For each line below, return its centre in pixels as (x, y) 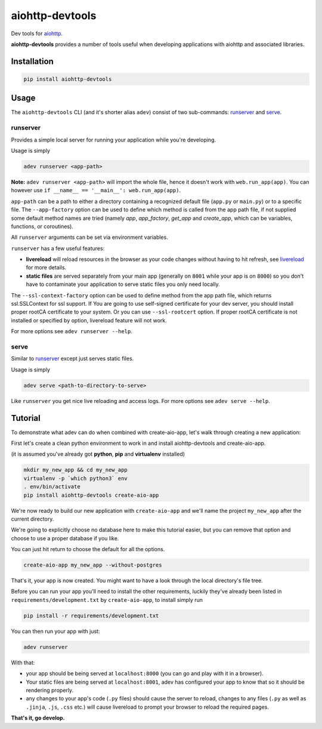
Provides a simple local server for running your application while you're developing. (114, 140)
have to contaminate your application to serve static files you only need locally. (123, 284)
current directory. (32, 519)
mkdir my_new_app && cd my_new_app (75, 470)
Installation (32, 61)
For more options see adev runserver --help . (72, 331)
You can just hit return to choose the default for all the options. (88, 549)
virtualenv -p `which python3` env (75, 478)
